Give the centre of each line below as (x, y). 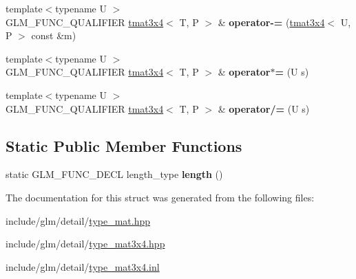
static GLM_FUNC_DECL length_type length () (114, 174)
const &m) (54, 35)
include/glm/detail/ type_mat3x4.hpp (85, 244)
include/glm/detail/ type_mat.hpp (78, 220)
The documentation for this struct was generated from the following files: (160, 197)
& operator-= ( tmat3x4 (271, 22)
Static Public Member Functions (124, 145)
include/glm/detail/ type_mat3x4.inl (83, 266)
